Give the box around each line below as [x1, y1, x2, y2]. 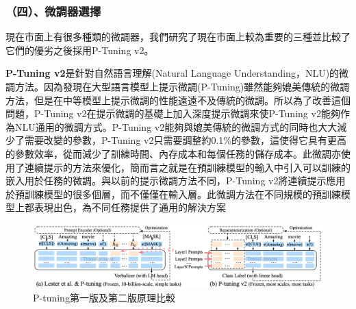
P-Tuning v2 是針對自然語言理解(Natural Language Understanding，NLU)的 [5, 66, 340, 80]
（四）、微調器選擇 [5, 2, 101, 19]
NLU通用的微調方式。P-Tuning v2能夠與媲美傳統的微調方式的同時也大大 [14, 119, 338, 134]
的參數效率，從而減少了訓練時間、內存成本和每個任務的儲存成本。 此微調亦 [5, 146, 341, 160]
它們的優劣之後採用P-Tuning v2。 [5, 42, 154, 57]
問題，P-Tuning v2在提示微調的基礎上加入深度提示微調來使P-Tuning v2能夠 [5, 106, 340, 121]
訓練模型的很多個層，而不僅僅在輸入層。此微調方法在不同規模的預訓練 [24, 186, 341, 201]
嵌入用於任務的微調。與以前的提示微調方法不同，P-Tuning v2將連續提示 [5, 173, 327, 188]
